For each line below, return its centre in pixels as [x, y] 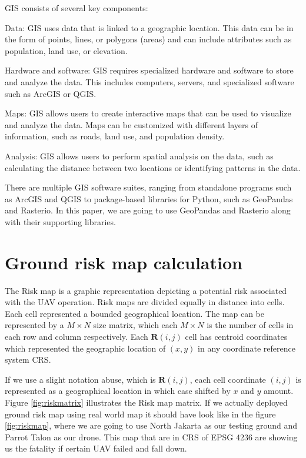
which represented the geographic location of [85, 348]
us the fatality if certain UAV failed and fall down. [96, 448]
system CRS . [28, 360]
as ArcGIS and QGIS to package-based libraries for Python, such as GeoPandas [149, 198]
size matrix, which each [135, 325]
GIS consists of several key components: [76, 8]
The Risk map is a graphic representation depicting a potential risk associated [146, 290]
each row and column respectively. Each [76, 336]
